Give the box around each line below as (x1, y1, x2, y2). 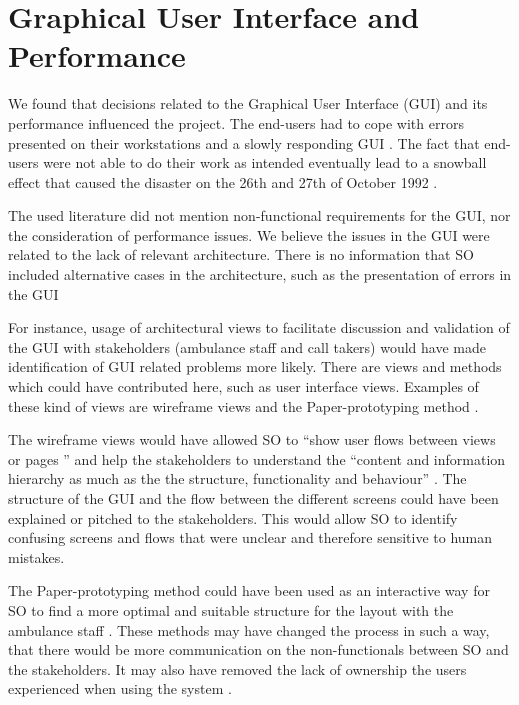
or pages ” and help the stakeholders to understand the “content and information (8, 448, 506, 469)
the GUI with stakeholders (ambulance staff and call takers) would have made (8, 336, 487, 357)
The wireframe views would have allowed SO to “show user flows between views (8, 429, 496, 450)
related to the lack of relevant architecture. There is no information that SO (8, 244, 474, 265)
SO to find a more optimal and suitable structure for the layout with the (8, 599, 454, 620)
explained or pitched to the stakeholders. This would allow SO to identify (8, 507, 458, 528)
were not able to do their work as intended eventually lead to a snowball (43, 152, 487, 173)
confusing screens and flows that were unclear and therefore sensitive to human (8, 527, 493, 548)
